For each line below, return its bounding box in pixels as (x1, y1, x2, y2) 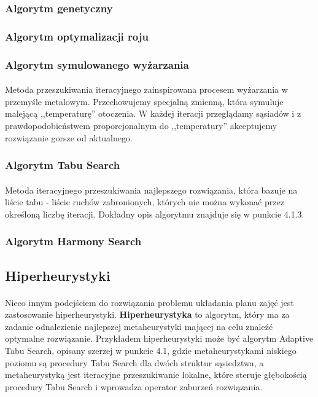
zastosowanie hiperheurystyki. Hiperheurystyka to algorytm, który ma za (5, 308, 290, 321)
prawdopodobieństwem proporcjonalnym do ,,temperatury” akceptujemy (5, 119, 277, 132)
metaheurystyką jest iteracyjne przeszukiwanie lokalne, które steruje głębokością (5, 368, 307, 381)
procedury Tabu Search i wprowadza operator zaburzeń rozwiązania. (5, 380, 263, 393)
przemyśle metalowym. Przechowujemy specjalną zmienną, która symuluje (5, 95, 284, 108)
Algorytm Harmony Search (5, 234, 142, 249)
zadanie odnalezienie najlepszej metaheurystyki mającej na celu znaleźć (5, 320, 273, 332)
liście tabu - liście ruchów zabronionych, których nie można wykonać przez (5, 195, 284, 208)
